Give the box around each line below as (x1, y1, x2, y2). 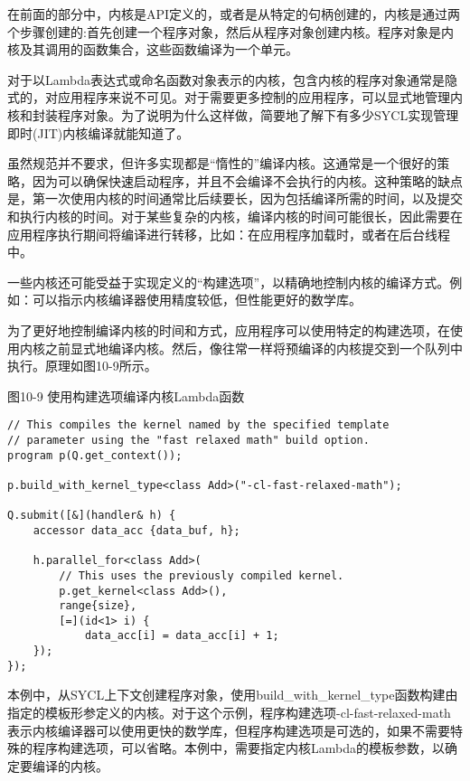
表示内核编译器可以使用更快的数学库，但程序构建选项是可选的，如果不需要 (7, 720, 450, 739)
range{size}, (59, 599, 137, 613)
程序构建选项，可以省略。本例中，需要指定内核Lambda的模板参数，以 (32, 739, 445, 757)
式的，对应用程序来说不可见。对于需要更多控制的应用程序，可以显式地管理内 (7, 88, 463, 107)
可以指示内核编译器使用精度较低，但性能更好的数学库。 (32, 290, 362, 309)
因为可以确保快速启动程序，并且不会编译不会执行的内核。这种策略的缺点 (32, 171, 463, 190)
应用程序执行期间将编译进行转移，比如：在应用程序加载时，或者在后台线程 (7, 224, 450, 243)
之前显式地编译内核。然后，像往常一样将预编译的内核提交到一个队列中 (44, 338, 463, 357)
